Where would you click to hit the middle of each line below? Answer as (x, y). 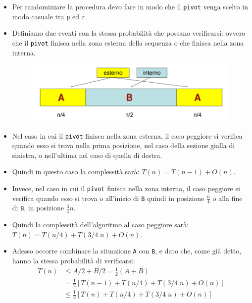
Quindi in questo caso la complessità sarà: (76, 172)
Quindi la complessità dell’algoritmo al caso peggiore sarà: (101, 225)
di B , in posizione (38, 208)
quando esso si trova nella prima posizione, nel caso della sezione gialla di (124, 145)
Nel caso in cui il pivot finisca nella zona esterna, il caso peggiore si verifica (127, 135)
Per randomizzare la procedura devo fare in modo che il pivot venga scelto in (130, 6)
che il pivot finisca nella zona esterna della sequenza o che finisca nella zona (128, 42)
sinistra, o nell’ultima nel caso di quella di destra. (87, 155)
